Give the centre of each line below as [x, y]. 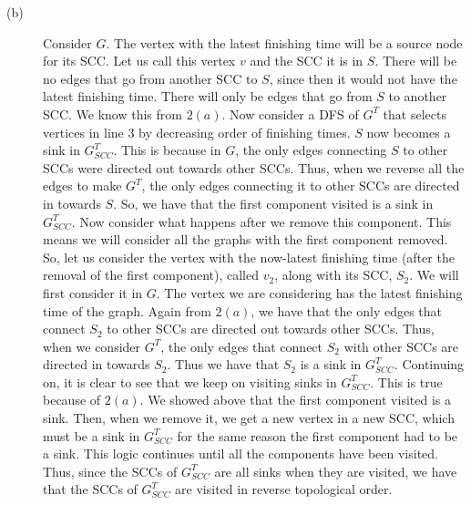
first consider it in [93, 292]
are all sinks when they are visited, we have [336, 471]
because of [72, 400]
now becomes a [409, 132]
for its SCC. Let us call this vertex [139, 61]
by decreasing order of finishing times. [245, 132]
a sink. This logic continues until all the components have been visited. [241, 453]
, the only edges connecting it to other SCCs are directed [301, 186]
